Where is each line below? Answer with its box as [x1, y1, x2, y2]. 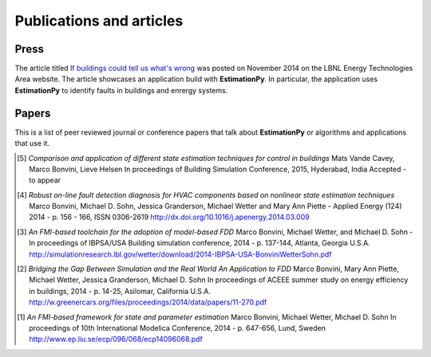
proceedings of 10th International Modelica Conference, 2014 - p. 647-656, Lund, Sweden [29, 324, 326, 332]
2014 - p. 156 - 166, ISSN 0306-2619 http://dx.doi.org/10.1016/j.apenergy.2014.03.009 [29, 212, 310, 222]
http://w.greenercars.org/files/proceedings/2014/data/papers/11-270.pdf [29, 297, 267, 307]
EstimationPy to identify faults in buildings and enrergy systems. [14, 85, 228, 95]
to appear [29, 175, 61, 185]
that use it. [14, 139, 50, 148]
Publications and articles [14, 12, 184, 29]
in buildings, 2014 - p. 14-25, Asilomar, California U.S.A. [29, 286, 212, 296]
